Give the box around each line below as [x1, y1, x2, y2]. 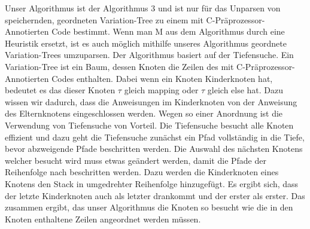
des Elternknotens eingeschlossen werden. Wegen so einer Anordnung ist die [5, 107, 283, 120]
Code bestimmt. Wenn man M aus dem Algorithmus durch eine [51, 25, 285, 38]
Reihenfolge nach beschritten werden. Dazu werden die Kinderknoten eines [5, 166, 279, 178]
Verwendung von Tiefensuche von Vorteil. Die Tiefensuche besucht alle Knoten [5, 118, 294, 131]
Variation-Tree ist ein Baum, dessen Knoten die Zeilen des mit [5, 60, 234, 72]
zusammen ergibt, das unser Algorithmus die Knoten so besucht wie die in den [5, 201, 293, 213]
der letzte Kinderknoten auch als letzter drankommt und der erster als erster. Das [5, 189, 305, 201]
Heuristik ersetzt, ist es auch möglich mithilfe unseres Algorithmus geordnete [5, 36, 287, 49]
